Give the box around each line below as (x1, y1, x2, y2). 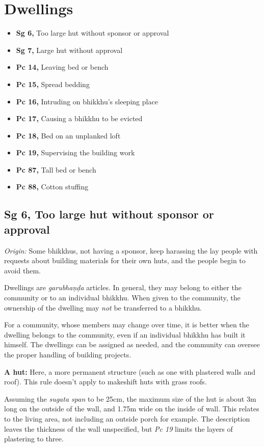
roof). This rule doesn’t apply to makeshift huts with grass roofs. (4, 376, 207, 387)
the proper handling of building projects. (4, 349, 131, 359)
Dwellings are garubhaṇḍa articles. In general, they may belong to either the (4, 282, 242, 293)
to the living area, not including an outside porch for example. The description (4, 413, 250, 424)
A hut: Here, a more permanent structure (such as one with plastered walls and (4, 366, 256, 377)
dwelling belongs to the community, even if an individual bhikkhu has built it (4, 329, 246, 340)
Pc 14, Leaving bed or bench (16, 62, 109, 72)
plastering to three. (4, 433, 64, 444)
